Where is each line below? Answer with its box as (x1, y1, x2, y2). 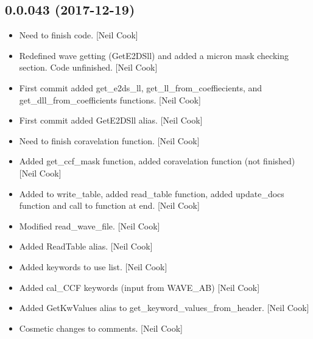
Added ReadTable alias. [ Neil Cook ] (19, 240, 153, 253)
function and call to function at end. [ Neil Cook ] (19, 199, 200, 212)
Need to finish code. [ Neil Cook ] (19, 29, 138, 41)
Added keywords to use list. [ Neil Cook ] (19, 260, 167, 273)
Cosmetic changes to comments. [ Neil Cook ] (19, 321, 183, 334)
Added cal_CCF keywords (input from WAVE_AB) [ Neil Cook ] (19, 281, 260, 293)
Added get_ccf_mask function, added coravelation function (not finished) (19, 155, 295, 167)
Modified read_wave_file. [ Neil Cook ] (19, 219, 160, 232)
